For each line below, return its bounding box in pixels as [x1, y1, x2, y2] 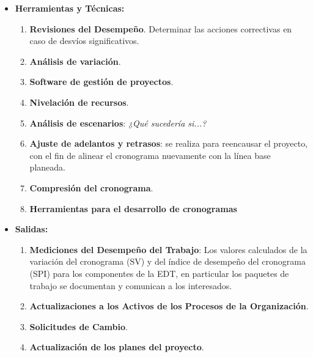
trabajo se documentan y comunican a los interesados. [29, 279, 232, 292]
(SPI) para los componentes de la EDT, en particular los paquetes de [29, 267, 289, 279]
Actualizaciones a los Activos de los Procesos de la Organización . [29, 300, 309, 312]
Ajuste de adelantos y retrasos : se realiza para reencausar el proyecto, [29, 137, 308, 150]
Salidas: [15, 223, 48, 235]
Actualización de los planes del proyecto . [29, 340, 204, 353]
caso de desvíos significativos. [29, 34, 139, 47]
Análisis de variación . [29, 54, 121, 67]
